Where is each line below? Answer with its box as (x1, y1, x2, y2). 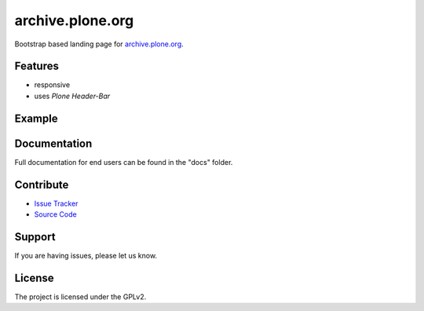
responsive (34, 80, 71, 90)
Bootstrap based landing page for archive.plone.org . (14, 39, 184, 49)
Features (14, 60, 59, 73)
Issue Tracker (34, 199, 79, 208)
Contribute (14, 177, 69, 192)
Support (14, 230, 56, 243)
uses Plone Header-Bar (34, 91, 111, 101)
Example (14, 112, 58, 125)
